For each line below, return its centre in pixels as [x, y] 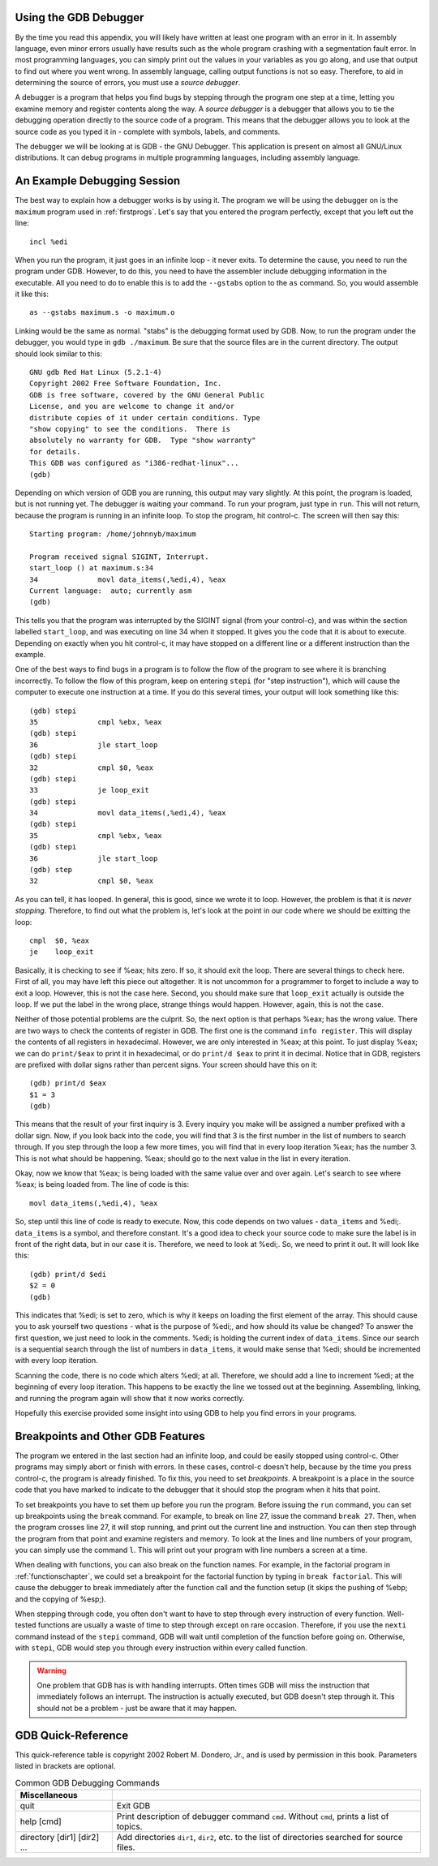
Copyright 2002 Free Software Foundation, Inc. [126, 384]
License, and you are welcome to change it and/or [132, 406]
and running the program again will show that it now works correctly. [130, 1398]
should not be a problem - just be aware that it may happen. [137, 1708]
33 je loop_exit [90, 790]
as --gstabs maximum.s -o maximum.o [102, 313]
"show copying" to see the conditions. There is [130, 429]
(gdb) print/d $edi [68, 1274]
